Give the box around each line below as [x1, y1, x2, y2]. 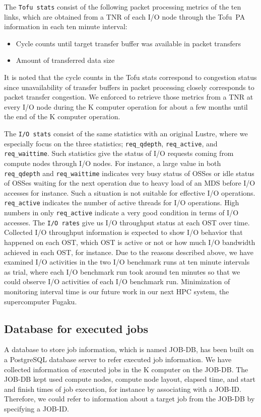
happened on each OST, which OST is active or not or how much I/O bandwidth [4, 236, 255, 247]
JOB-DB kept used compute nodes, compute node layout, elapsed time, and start [4, 374, 255, 384]
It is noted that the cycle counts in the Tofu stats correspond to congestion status [4, 72, 257, 82]
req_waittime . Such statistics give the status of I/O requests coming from [4, 148, 234, 158]
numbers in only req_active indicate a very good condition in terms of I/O [4, 207, 239, 218]
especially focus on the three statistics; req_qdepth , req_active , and [4, 138, 218, 148]
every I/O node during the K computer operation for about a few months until [4, 101, 248, 112]
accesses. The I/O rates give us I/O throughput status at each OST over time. [4, 217, 250, 227]
